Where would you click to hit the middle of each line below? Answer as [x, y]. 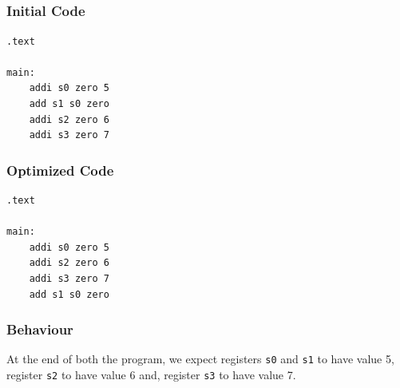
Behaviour [40, 329]
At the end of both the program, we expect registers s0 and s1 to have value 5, [200, 359]
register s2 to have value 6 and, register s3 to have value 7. [151, 375]
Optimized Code [60, 170]
